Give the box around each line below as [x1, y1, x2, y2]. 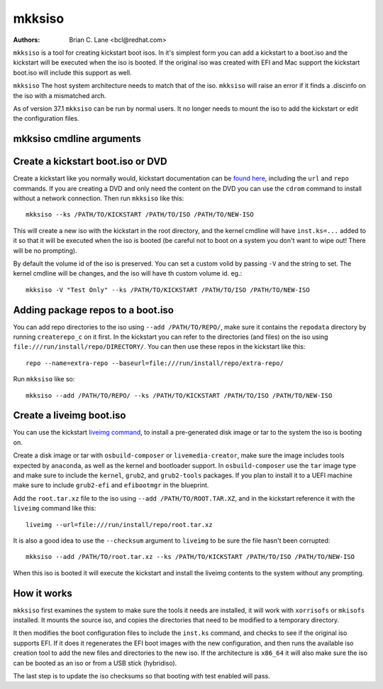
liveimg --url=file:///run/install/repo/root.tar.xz [26, 521, 213, 528]
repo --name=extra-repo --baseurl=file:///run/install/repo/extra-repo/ [26, 359, 284, 367]
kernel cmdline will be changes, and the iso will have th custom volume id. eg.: [13, 269, 243, 278]
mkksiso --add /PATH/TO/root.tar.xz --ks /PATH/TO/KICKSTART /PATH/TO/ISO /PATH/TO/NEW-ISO [26, 553, 355, 561]
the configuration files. [13, 114, 79, 123]
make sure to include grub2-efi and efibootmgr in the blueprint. [13, 481, 209, 489]
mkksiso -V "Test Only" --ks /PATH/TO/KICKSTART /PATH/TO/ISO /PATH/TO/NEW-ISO [26, 286, 310, 294]
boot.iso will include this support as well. [13, 68, 132, 77]
